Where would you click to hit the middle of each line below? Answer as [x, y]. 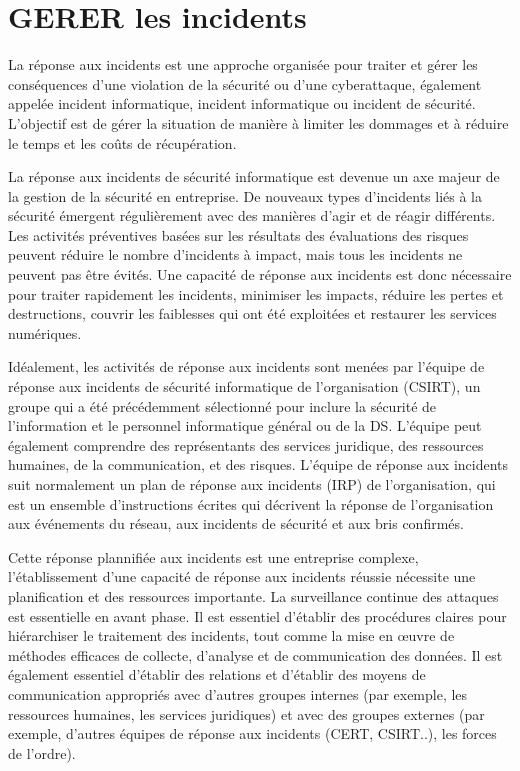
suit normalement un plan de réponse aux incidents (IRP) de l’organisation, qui [252, 484]
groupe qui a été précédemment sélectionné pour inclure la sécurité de [222, 405]
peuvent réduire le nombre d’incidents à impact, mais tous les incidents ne [235, 254]
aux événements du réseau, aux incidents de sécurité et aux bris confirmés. [236, 523]
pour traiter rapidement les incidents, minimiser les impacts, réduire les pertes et [256, 293]
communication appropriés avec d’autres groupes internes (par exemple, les [238, 693]
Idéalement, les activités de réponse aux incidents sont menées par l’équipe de [246, 366]
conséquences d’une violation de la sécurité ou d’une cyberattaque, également [245, 83]
